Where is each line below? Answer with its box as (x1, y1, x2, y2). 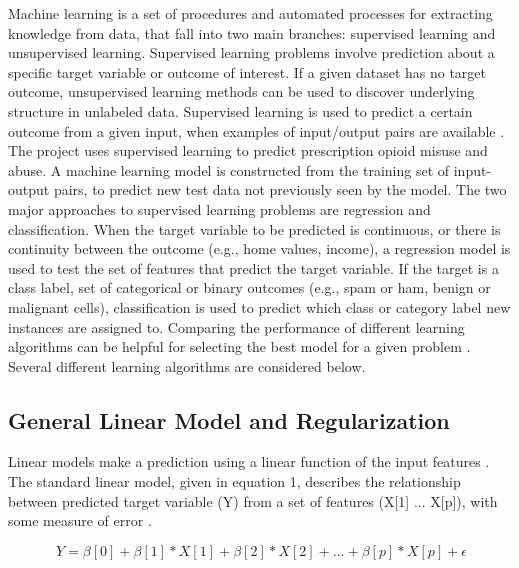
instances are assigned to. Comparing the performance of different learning (8, 316, 465, 337)
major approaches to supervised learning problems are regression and (8, 198, 431, 219)
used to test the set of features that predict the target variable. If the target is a (8, 257, 499, 278)
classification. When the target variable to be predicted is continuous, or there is (8, 218, 501, 239)
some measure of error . (8, 510, 152, 531)
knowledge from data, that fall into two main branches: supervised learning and (8, 22, 496, 43)
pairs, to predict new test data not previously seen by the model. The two (53, 179, 507, 200)
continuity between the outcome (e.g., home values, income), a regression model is (8, 238, 511, 259)
